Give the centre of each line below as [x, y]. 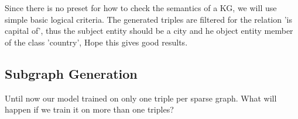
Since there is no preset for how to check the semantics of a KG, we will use [141, 8]
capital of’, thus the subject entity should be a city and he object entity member [149, 31]
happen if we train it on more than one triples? [89, 109]
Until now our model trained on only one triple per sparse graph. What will [141, 98]
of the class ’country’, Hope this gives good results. [96, 42]
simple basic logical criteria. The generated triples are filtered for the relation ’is [148, 19]
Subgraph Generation [71, 73]
